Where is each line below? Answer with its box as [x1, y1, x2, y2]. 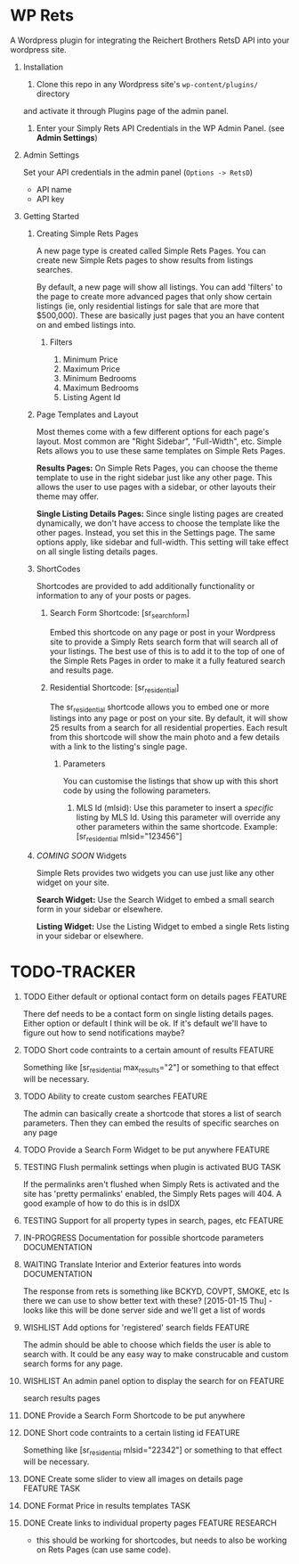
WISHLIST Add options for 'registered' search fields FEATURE [22, 1322, 250, 1332]
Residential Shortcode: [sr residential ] [49, 682, 180, 695]
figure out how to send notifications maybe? [22, 1028, 185, 1038]
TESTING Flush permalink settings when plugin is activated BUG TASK [22, 1161, 281, 1172]
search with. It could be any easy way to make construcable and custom [22, 1348, 289, 1359]
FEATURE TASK [22, 1483, 81, 1494]
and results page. [49, 665, 114, 676]
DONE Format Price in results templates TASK [22, 1500, 190, 1511]
